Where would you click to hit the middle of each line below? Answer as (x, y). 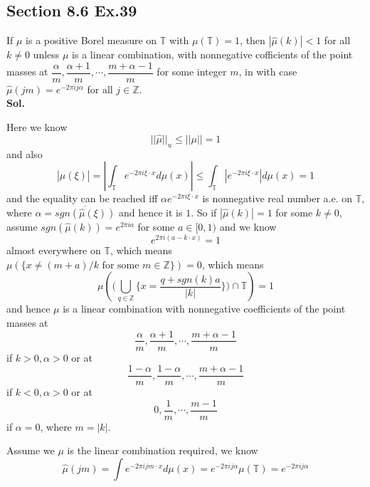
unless (46, 54)
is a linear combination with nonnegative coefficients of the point (204, 309)
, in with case (268, 72)
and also (25, 153)
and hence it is (150, 213)
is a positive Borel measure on (91, 40)
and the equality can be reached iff (82, 198)
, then (253, 40)
